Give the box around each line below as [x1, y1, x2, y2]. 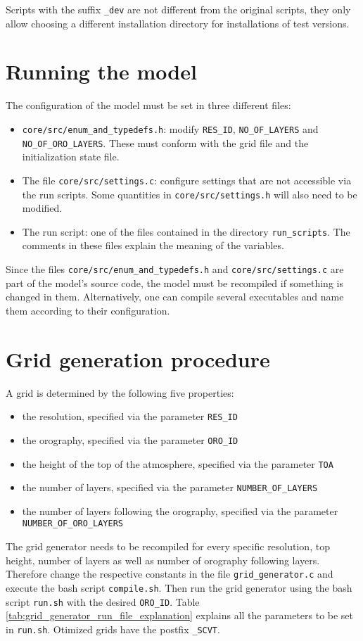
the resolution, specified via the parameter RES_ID [22, 409, 238, 424]
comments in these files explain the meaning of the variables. [22, 238, 284, 253]
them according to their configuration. [6, 303, 170, 317]
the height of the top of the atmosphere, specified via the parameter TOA [22, 456, 333, 471]
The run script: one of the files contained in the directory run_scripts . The [22, 224, 350, 239]
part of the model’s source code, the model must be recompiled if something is [6, 275, 343, 290]
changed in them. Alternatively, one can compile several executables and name [6, 289, 344, 304]
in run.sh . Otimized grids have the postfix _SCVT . [6, 621, 220, 636]
